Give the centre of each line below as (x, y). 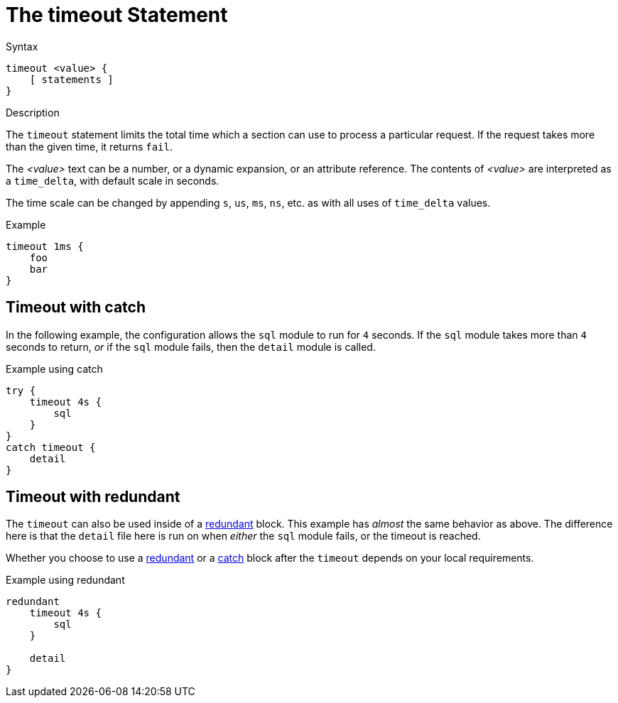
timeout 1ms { (45, 246)
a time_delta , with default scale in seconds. (113, 180)
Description (33, 112)
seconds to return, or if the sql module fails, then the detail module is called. (191, 347)
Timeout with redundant (93, 497)
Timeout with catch (76, 307)
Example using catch (54, 369)
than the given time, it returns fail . (90, 146)
